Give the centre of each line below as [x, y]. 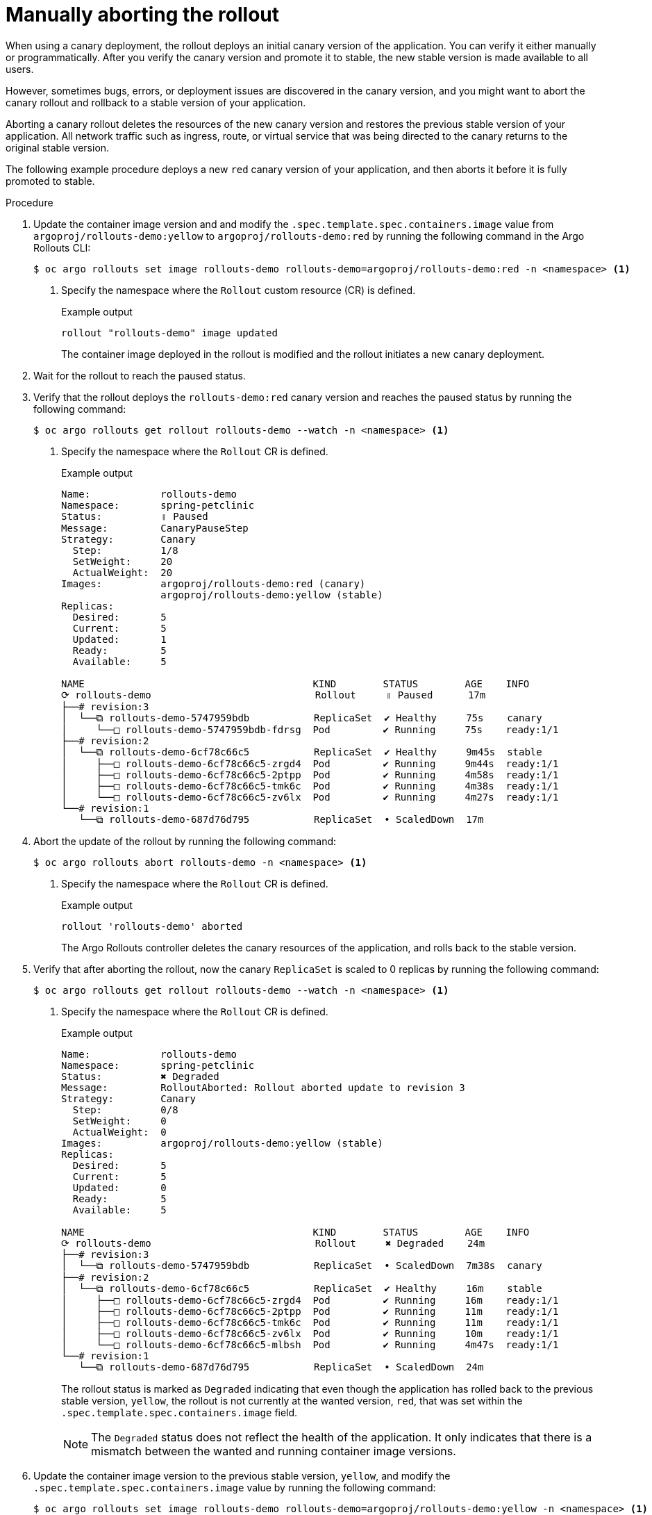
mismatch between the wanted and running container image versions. [274, 1451]
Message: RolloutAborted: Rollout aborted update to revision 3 [263, 1087]
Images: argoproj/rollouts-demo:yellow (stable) [222, 1143]
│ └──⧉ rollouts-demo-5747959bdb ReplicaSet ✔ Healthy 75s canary [302, 718]
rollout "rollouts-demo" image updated [169, 333]
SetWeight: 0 [119, 1121]
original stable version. [58, 147]
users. [20, 69]
